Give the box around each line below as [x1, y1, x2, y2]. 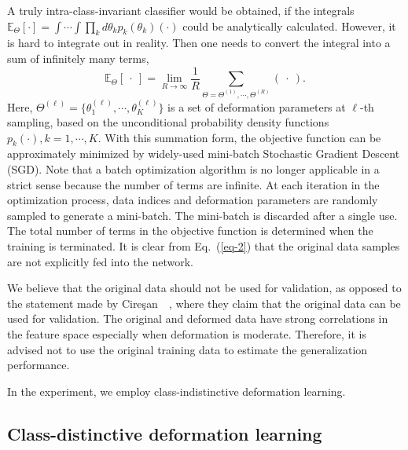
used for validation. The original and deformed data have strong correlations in [7, 310, 388, 327]
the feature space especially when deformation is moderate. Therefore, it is [7, 326, 367, 342]
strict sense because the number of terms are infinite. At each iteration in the [7, 176, 380, 192]
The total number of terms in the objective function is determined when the [7, 222, 373, 239]
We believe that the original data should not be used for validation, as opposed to [7, 280, 402, 296]
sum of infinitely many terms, [7, 49, 149, 66]
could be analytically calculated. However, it [182, 17, 396, 34]
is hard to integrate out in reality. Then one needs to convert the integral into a [7, 35, 391, 51]
